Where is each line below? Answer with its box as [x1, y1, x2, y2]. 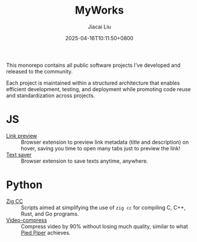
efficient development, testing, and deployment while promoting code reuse [6, 85, 191, 92]
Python [6, 178, 43, 192]
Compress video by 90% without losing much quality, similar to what [21, 222, 188, 230]
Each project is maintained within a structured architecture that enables [6, 79, 180, 86]
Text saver [6, 151, 32, 158]
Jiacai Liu [88, 23, 111, 30]
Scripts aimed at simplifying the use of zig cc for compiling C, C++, [21, 204, 186, 211]
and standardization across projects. [6, 92, 95, 99]
